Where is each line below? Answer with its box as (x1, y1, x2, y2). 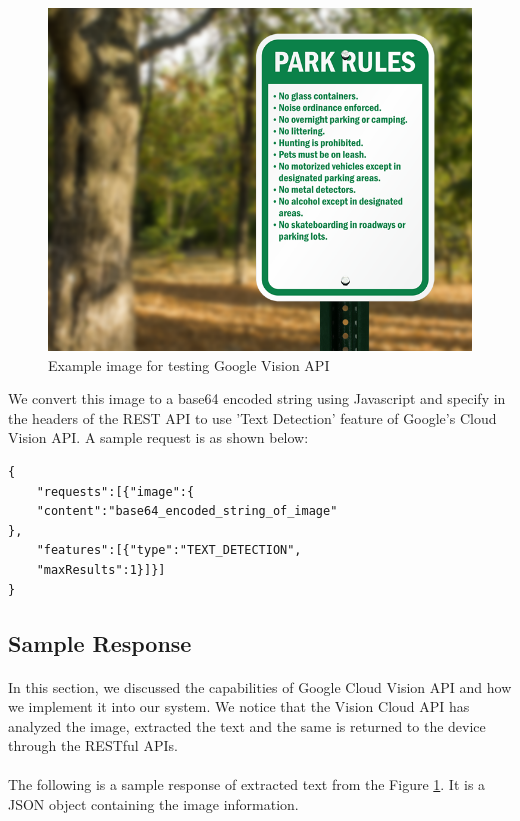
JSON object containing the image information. (8, 794, 299, 815)
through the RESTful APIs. (8, 735, 178, 756)
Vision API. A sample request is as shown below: (8, 427, 309, 448)
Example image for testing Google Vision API (48, 354, 330, 375)
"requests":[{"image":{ (36, 484, 195, 499)
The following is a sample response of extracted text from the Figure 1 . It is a (8, 774, 486, 795)
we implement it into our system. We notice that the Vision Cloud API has (8, 696, 470, 717)
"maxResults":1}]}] (36, 562, 166, 577)
